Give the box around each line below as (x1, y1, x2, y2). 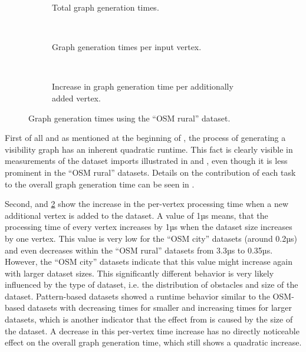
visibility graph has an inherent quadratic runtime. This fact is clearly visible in (5, 143, 293, 155)
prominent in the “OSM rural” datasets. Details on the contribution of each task (5, 166, 296, 178)
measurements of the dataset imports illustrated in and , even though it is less (5, 154, 288, 167)
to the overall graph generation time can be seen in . (5, 177, 195, 190)
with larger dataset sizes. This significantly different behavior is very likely (5, 267, 274, 279)
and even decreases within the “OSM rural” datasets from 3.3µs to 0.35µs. (5, 244, 273, 256)
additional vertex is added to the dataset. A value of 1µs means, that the (5, 209, 268, 221)
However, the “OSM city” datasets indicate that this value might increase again (5, 255, 293, 268)
